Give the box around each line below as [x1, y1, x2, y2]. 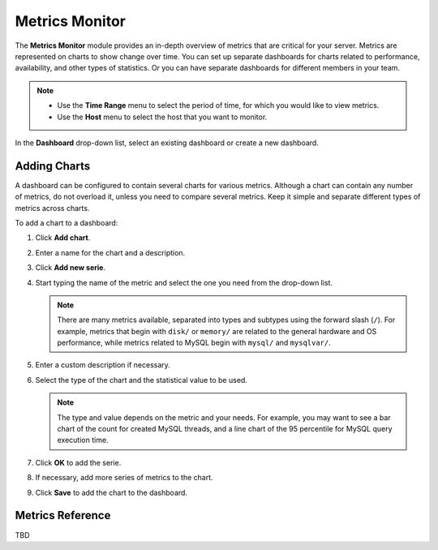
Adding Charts [15, 159, 91, 173]
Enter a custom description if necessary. [35, 360, 170, 370]
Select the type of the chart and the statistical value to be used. [35, 375, 247, 385]
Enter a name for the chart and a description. [35, 247, 186, 257]
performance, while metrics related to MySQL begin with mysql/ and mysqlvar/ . [57, 337, 332, 348]
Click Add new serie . [35, 263, 105, 273]
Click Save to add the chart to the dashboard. [35, 488, 188, 497]
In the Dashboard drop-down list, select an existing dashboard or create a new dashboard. [15, 138, 320, 148]
